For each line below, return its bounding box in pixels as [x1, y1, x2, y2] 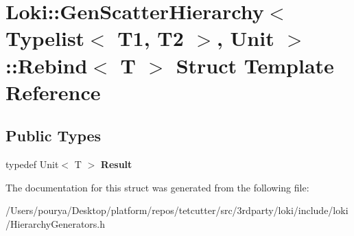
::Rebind [5, 51, 88, 79]
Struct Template [176, 51, 334, 79]
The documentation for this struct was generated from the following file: [5, 180, 309, 194]
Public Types [5, 125, 102, 146]
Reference [5, 78, 101, 106]
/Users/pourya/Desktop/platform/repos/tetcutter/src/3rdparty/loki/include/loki [5, 203, 349, 217]
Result [100, 157, 132, 172]
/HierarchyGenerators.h [5, 216, 106, 231]
